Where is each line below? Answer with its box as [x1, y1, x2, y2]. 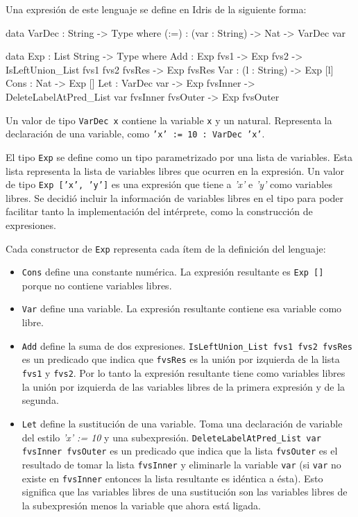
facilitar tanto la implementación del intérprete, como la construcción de [6, 204, 313, 219]
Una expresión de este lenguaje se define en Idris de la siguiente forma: [6, 2, 307, 16]
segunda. [22, 393, 59, 407]
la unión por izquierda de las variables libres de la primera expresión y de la [22, 379, 346, 393]
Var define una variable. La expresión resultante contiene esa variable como [22, 301, 342, 316]
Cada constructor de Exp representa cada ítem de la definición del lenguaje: [6, 241, 326, 255]
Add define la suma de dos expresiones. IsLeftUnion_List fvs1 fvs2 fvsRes [22, 338, 353, 353]
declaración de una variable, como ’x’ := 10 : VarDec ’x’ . [6, 126, 265, 141]
